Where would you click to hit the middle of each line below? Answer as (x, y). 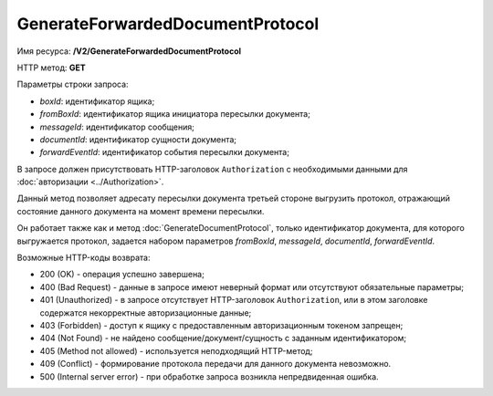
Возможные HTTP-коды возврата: (84, 258)
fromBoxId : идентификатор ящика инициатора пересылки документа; (175, 114)
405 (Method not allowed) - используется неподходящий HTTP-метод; (176, 350)
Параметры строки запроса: (73, 84)
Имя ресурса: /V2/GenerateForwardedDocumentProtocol (129, 51)
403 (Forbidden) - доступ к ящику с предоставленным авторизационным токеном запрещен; (221, 325)
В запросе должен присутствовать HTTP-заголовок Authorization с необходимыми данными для (212, 169)
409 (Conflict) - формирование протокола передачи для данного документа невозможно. (215, 364)
